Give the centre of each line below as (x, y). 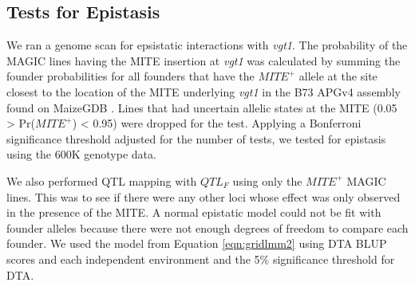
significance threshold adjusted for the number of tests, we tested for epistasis (196, 138)
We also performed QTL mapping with (102, 180)
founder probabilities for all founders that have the (130, 76)
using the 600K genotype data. (81, 154)
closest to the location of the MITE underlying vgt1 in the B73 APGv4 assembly (204, 91)
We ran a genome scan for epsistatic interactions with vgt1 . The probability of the (207, 45)
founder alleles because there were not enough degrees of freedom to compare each (207, 227)
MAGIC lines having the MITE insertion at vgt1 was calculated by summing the (204, 60)
